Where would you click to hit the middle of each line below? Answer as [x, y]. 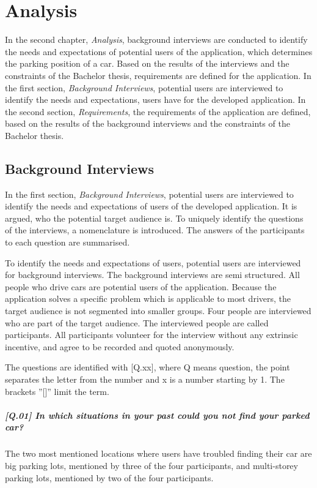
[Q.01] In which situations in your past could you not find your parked [157, 415]
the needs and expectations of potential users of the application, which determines [159, 51]
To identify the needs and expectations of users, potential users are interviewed [153, 262]
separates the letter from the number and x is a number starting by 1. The [145, 379]
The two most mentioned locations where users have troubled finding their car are [158, 453]
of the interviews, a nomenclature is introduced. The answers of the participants [155, 230]
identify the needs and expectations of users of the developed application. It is [151, 206]
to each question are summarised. [67, 242]
